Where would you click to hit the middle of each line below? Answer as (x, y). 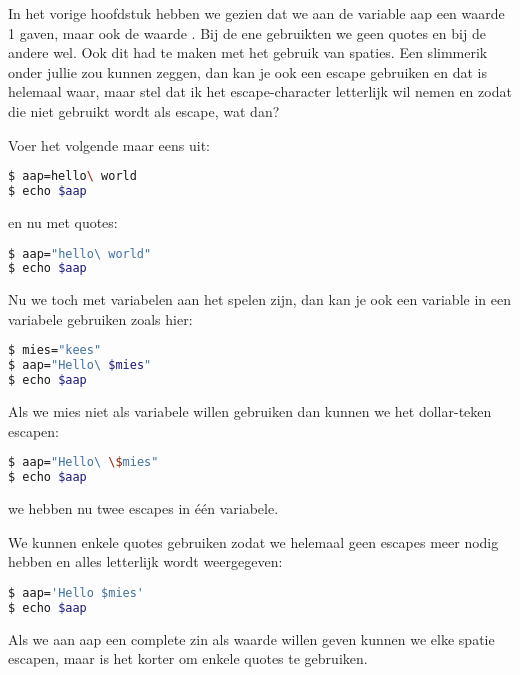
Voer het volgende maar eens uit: (109, 144)
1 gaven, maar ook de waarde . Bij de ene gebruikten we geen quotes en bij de (247, 32)
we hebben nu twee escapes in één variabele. (143, 508)
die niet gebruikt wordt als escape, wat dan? (144, 110)
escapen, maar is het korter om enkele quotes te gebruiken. (188, 658)
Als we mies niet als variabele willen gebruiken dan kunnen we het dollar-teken (250, 411)
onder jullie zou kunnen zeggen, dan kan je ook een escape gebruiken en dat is (247, 71)
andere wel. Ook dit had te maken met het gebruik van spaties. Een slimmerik (248, 52)
